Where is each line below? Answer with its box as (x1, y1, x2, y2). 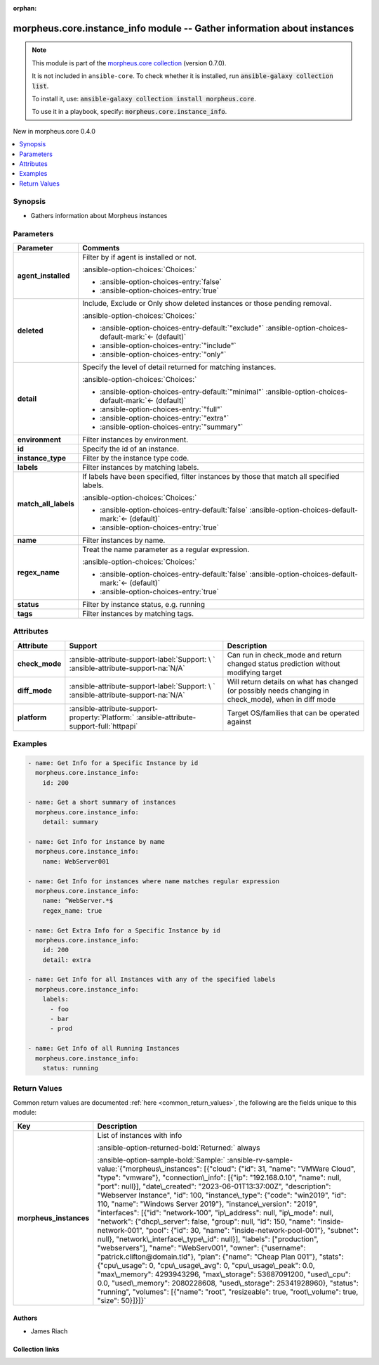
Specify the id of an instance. (81, 444, 179, 454)
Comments (81, 243, 120, 252)
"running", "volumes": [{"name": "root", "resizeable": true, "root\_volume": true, (97, 1287, 359, 1297)
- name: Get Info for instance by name (27, 838, 165, 846)
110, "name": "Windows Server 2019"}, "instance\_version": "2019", (97, 1199, 318, 1209)
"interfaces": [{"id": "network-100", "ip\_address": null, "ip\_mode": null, (97, 1207, 334, 1217)
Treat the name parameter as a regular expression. (81, 544, 250, 554)
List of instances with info (97, 1130, 182, 1140)
